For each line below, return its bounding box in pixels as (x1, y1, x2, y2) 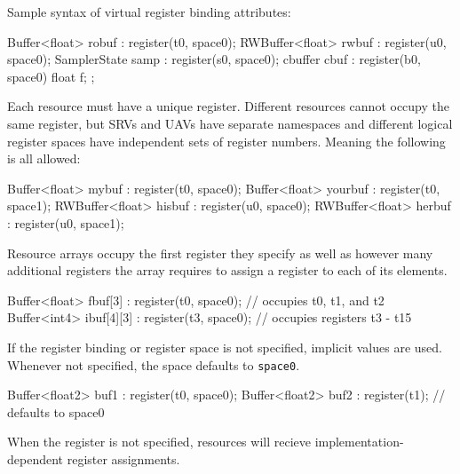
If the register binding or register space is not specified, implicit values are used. (7, 337, 442, 356)
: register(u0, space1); (7, 213, 124, 232)
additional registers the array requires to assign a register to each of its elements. (7, 261, 448, 280)
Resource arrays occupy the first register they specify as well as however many (7, 243, 433, 262)
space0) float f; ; (7, 67, 95, 85)
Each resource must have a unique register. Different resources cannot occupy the (7, 97, 449, 115)
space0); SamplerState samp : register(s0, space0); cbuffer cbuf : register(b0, (7, 50, 421, 68)
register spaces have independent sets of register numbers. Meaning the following (7, 131, 446, 150)
